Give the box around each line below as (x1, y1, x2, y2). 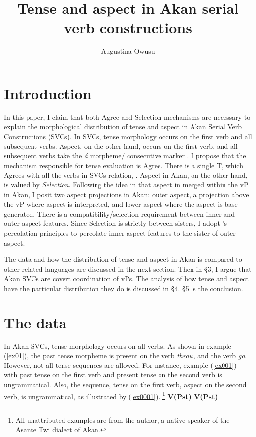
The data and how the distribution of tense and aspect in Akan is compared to (4, 254, 242, 264)
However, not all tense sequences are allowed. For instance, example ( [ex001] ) (4, 360, 237, 370)
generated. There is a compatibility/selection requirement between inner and (4, 208, 235, 218)
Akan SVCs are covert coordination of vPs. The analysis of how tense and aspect (4, 273, 249, 284)
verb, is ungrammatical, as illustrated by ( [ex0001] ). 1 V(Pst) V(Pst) (4, 389, 218, 401)
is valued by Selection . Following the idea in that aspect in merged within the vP (4, 180, 249, 189)
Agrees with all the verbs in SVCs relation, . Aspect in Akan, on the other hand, (4, 170, 248, 180)
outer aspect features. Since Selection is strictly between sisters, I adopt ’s (4, 218, 227, 228)
